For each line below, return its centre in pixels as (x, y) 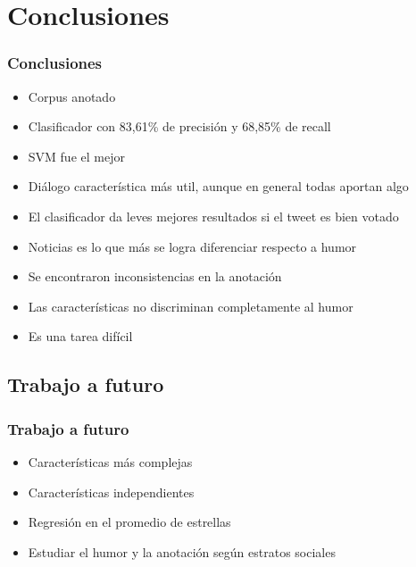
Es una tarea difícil (80, 336)
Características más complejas (110, 461)
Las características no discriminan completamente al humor (191, 306)
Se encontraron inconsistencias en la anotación (155, 276)
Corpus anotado (72, 96)
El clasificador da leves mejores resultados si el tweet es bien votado (213, 216)
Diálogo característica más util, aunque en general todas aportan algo (218, 186)
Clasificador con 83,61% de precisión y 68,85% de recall (179, 126)
